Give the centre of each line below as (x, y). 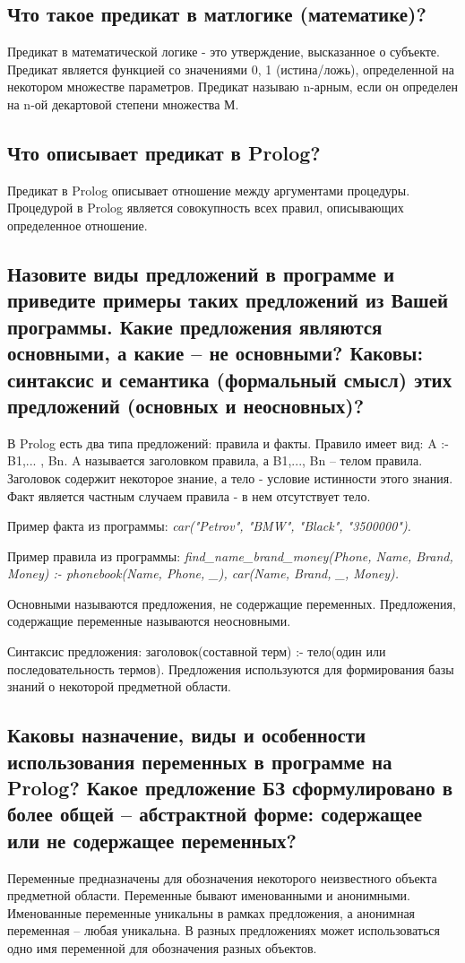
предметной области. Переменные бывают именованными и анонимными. (209, 895)
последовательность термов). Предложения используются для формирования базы (231, 668)
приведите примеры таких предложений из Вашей (228, 300)
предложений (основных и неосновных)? (186, 405)
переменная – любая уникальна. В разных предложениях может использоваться (224, 930)
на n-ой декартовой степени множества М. (123, 104)
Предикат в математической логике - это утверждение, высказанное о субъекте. (224, 52)
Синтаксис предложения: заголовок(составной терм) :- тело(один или (197, 651)
